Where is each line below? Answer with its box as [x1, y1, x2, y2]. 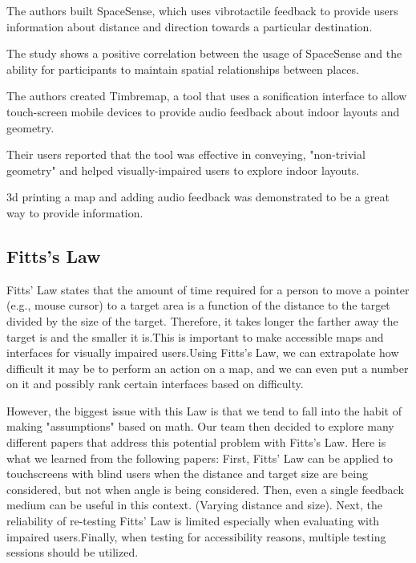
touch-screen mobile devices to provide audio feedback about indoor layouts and [6, 103, 400, 119]
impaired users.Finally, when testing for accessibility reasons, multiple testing [6, 528, 386, 545]
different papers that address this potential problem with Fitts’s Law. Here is [6, 434, 386, 451]
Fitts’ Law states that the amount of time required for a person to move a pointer [6, 281, 410, 298]
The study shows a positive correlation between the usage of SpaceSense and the [6, 45, 402, 62]
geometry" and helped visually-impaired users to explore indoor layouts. [6, 161, 360, 178]
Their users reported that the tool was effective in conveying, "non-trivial [6, 146, 366, 163]
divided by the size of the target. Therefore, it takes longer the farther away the [6, 312, 398, 329]
